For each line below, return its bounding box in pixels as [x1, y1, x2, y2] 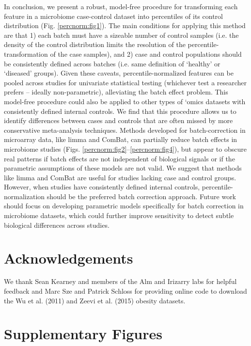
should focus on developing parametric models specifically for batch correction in [4, 201, 244, 211]
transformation [4, 48, 48, 59]
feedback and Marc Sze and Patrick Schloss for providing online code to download [4, 285, 247, 296]
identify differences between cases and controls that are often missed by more [4, 115, 233, 126]
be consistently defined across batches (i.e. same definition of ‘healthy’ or [4, 58, 220, 68]
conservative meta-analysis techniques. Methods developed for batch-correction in [4, 125, 246, 135]
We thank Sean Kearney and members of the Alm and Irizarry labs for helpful [4, 276, 237, 286]
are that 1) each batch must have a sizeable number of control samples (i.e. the [4, 30, 239, 40]
